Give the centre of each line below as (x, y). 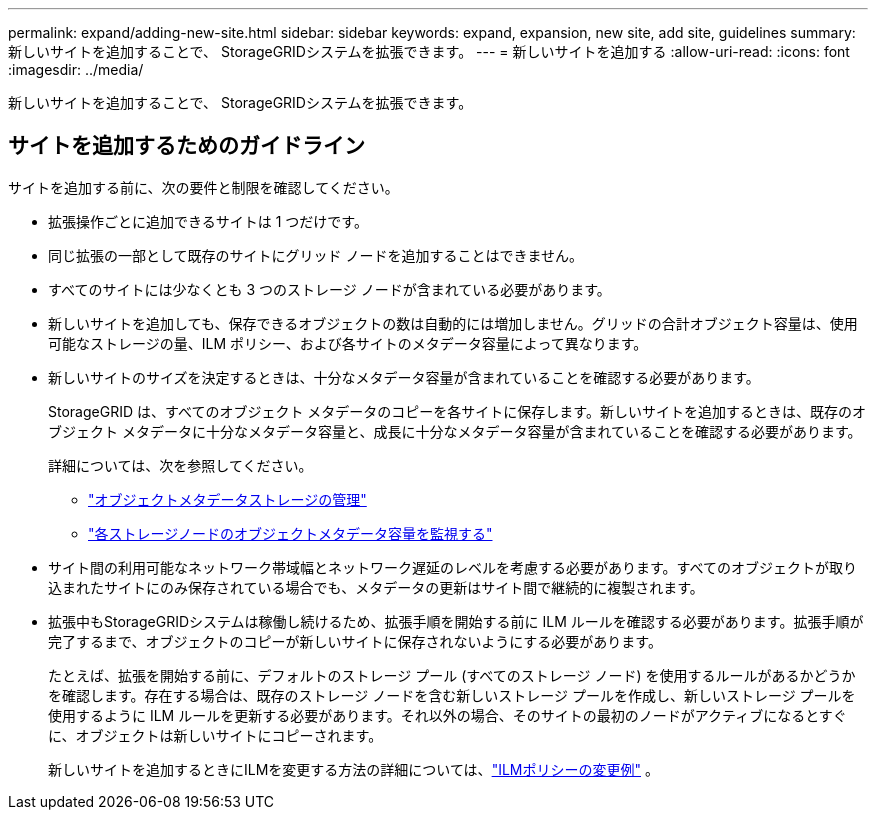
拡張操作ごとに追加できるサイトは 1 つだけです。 (208, 221)
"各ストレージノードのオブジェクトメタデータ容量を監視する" (290, 533)
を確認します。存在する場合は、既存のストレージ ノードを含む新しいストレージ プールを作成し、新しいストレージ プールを (452, 695)
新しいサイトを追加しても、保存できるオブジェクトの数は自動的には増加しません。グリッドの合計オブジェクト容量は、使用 (453, 323)
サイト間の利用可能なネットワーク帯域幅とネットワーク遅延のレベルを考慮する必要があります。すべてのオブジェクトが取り (453, 567)
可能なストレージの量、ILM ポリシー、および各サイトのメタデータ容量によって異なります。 (348, 343)
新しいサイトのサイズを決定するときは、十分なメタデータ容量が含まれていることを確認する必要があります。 (404, 377)
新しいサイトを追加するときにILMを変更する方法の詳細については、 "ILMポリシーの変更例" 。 (353, 769)
